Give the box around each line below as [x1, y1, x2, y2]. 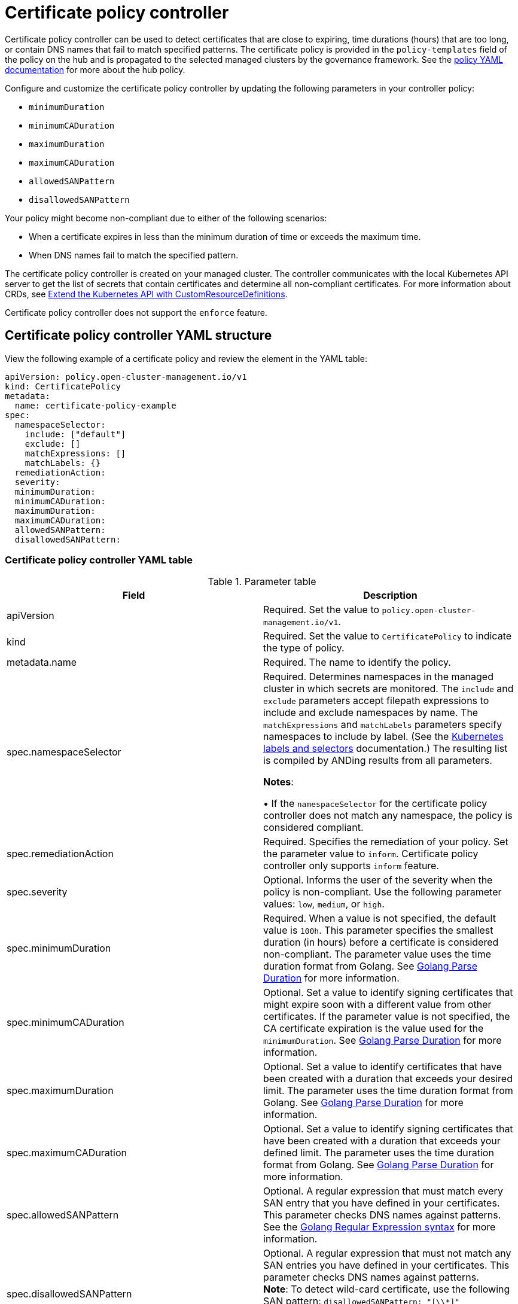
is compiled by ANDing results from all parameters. [263, 754, 492, 767]
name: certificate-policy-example [14, 400, 176, 410]
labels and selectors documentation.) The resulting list [263, 742, 508, 755]
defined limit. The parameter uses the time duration [263, 1147, 494, 1159]
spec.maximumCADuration [7, 1147, 127, 1159]
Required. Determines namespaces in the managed [263, 671, 493, 683]
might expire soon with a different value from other [263, 998, 492, 1011]
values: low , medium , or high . [263, 898, 385, 910]
